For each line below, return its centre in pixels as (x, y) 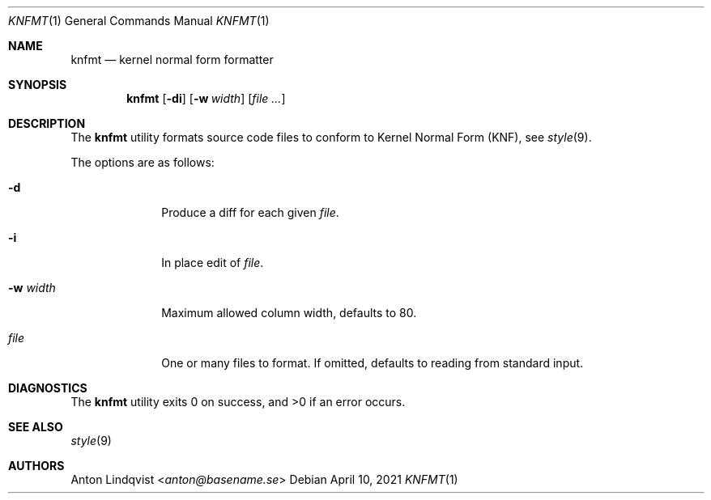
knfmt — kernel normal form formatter (172, 59)
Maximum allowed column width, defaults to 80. (289, 313)
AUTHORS (36, 466)
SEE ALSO (36, 427)
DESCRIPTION (47, 123)
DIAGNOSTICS (48, 388)
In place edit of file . (213, 263)
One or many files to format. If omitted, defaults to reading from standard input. (373, 363)
